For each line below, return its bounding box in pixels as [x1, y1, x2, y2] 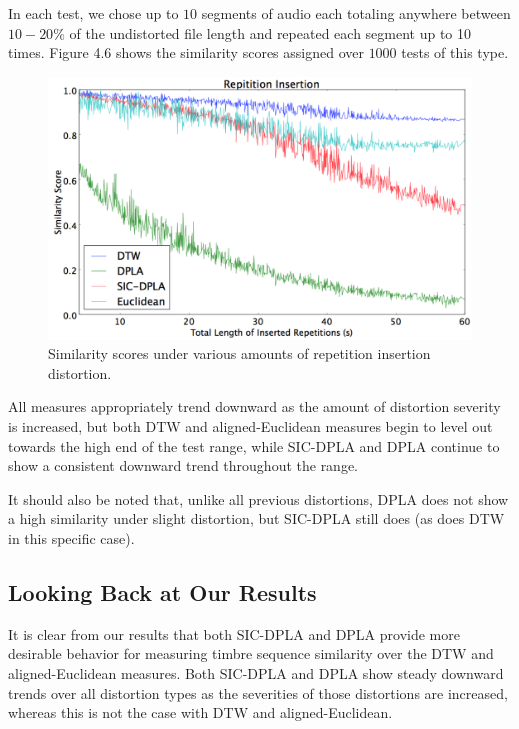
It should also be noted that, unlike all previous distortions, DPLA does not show [8, 488, 509, 509]
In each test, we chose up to [8, 3, 179, 23]
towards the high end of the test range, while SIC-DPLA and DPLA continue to [8, 435, 500, 456]
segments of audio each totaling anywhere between [201, 3, 511, 23]
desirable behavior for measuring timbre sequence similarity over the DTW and [8, 643, 494, 664]
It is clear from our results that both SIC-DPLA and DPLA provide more [8, 623, 460, 644]
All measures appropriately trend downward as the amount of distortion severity [8, 396, 501, 417]
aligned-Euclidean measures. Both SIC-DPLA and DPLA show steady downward [8, 663, 504, 684]
